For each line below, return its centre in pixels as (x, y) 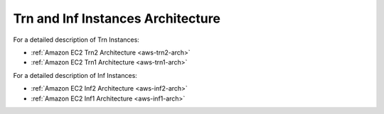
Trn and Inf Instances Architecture (117, 18)
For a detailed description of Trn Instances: (76, 40)
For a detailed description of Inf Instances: (75, 75)
